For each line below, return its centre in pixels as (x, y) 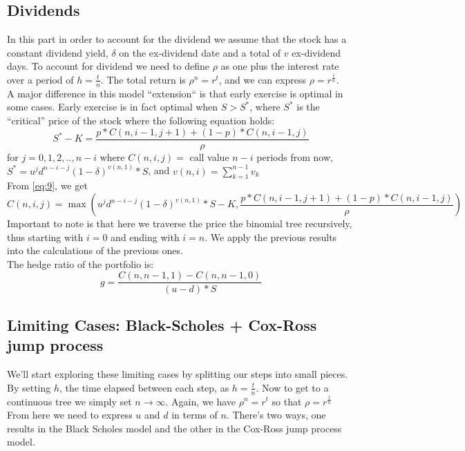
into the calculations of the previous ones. (95, 250)
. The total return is (143, 79)
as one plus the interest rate (280, 66)
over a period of (40, 79)
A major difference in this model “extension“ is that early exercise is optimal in (175, 93)
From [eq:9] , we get (47, 185)
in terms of (194, 415)
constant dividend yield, (58, 52)
